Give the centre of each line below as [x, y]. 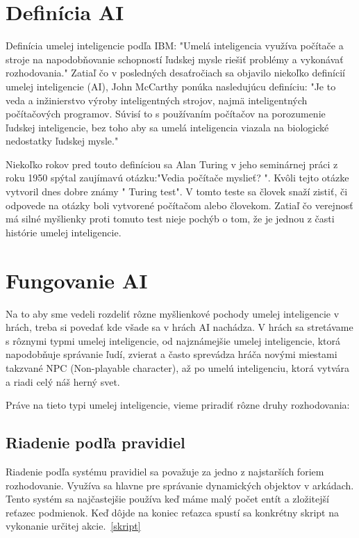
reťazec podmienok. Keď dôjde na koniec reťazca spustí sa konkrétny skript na [172, 512]
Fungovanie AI [77, 280]
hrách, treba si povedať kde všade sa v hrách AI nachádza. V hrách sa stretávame [179, 327]
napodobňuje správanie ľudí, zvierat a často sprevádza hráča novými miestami [172, 354]
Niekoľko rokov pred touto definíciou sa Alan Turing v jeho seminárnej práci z [172, 164]
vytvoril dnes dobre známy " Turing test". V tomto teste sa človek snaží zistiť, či [177, 191]
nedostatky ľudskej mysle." [62, 141]
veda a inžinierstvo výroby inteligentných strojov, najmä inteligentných [157, 100]
